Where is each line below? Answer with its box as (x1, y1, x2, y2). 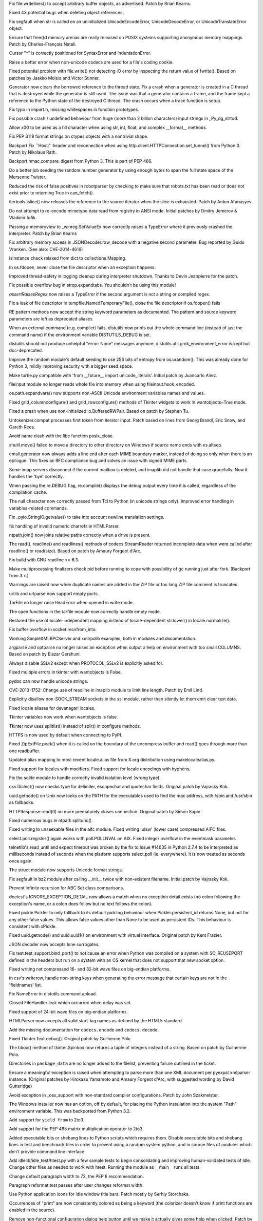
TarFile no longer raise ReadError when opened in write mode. (9, 600, 134, 606)
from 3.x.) (9, 572, 29, 578)
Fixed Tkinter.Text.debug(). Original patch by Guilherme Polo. (9, 1036, 132, 1042)
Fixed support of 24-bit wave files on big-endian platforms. (9, 1009, 128, 1014)
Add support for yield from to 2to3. (9, 1116, 85, 1123)
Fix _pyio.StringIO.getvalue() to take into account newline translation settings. (9, 514, 165, 520)
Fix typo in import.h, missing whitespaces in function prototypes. (9, 106, 139, 112)
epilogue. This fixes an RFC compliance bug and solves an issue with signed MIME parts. (9, 458, 188, 463)
